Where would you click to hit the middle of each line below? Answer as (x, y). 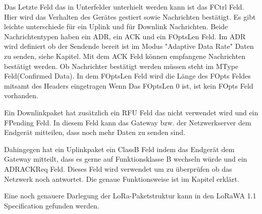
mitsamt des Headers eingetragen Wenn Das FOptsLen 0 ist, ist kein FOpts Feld (129, 85)
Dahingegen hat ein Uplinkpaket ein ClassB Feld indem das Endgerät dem (119, 149)
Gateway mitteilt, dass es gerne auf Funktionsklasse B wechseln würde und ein (126, 159)
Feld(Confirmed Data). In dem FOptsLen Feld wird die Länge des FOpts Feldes (127, 76)
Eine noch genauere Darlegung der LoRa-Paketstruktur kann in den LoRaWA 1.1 (130, 196)
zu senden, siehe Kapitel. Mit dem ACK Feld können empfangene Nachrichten (125, 56)
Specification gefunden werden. (52, 205)
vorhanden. (21, 95)
